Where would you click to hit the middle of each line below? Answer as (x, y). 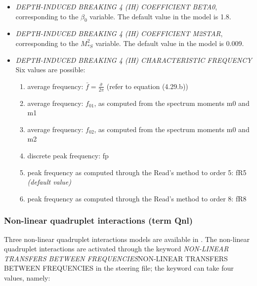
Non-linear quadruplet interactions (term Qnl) (99, 220)
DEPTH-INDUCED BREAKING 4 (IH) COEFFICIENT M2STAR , (119, 33)
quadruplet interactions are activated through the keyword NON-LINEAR (116, 249)
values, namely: (27, 277)
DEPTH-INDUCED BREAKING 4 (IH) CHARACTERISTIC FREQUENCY (134, 60)
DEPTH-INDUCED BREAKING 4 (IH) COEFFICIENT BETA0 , (116, 6)
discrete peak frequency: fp (68, 155)
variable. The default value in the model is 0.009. (170, 43)
